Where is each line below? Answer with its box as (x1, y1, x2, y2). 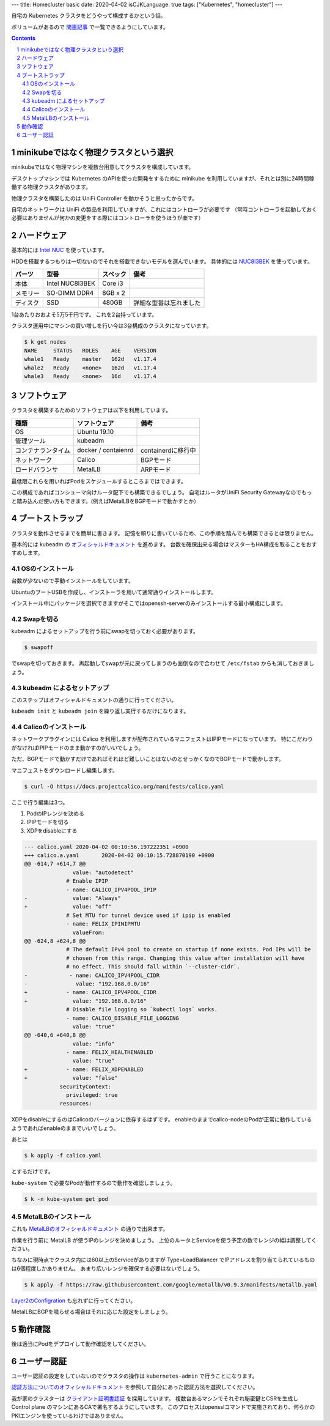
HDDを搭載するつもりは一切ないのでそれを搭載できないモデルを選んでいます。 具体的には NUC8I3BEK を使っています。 (11, 258, 313, 265)
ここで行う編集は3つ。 (11, 798, 68, 806)
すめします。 (11, 549, 43, 557)
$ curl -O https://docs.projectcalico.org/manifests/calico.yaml (24, 783, 224, 790)
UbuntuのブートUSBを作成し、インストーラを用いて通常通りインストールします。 (11, 588, 217, 596)
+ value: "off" (24, 903, 112, 910)
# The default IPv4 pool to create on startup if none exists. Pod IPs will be (66, 946, 311, 953)
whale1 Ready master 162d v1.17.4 (24, 355, 157, 363)
